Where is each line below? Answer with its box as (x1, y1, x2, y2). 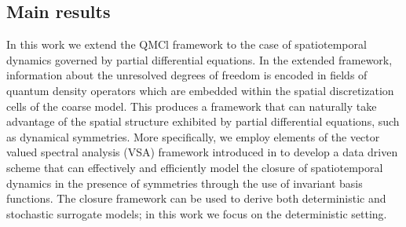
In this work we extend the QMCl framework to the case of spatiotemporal (6, 36, 367, 53)
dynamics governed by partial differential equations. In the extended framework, (6, 51, 393, 68)
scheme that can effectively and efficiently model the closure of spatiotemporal (6, 159, 383, 175)
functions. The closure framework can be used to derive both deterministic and (6, 190, 386, 207)
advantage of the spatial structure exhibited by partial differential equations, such (6, 113, 400, 130)
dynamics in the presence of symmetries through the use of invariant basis (6, 174, 363, 191)
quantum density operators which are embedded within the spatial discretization (6, 82, 394, 98)
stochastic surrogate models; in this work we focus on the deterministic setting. (6, 205, 387, 222)
